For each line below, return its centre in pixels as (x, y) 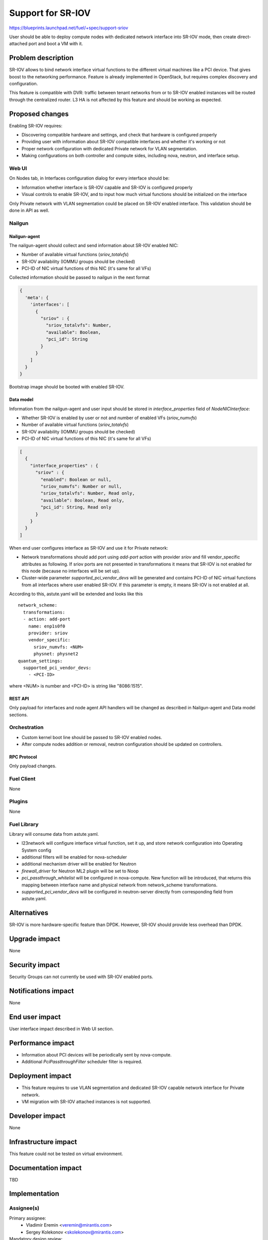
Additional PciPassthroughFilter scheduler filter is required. (82, 1062)
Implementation (34, 1194)
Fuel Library (24, 824)
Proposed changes (39, 114)
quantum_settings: (40, 661)
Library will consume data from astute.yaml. (54, 834)
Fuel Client (22, 779)
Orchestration (27, 728)
